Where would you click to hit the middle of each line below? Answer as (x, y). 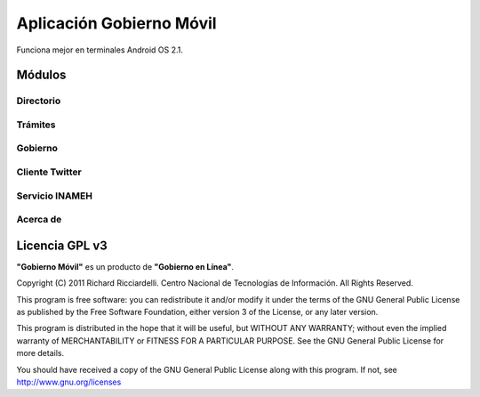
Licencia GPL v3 (62, 245)
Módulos (41, 75)
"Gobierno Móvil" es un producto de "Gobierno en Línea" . (125, 266)
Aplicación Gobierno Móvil (116, 23)
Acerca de (39, 220)
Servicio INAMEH (55, 196)
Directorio (39, 101)
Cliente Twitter (49, 172)
